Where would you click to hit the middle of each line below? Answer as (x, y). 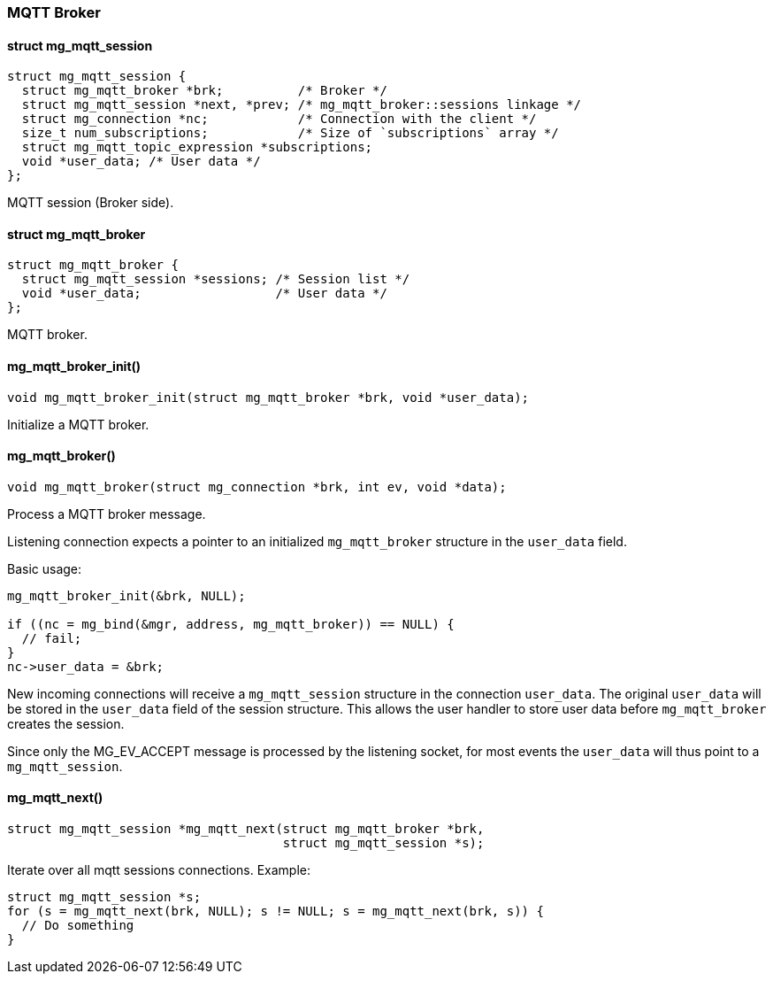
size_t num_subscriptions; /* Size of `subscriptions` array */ (290, 133)
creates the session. (66, 723)
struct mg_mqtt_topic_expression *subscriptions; (197, 147)
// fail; (52, 638)
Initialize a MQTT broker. (78, 424)
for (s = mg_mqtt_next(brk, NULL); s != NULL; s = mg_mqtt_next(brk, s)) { (276, 911)
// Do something (78, 926)
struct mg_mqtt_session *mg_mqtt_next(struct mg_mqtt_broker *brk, (246, 829)
